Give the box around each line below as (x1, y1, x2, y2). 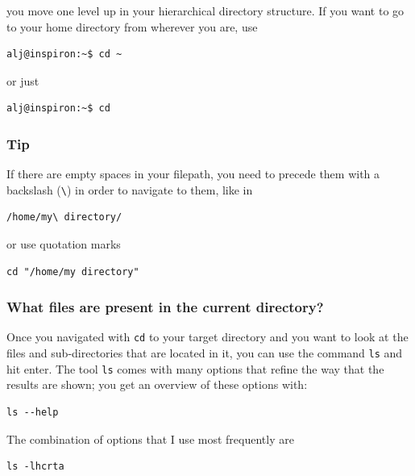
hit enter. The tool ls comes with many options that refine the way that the (6, 360, 384, 377)
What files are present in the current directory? (6, 297, 324, 317)
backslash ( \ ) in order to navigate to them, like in (6, 181, 253, 198)
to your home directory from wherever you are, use (6, 18, 258, 35)
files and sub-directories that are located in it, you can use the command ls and (6, 344, 403, 361)
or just (6, 72, 39, 89)
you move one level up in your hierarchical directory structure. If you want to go (6, 2, 405, 19)
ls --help (6, 407, 59, 418)
